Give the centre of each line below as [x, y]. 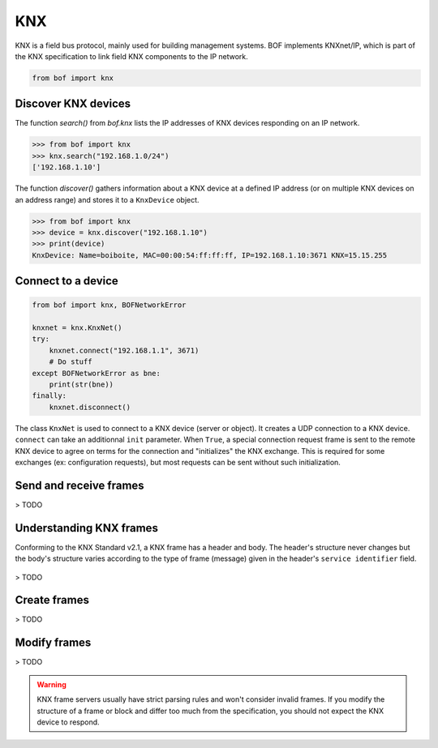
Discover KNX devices [73, 104]
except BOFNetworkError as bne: [97, 373]
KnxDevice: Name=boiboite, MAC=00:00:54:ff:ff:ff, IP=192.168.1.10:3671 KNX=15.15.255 [210, 255]
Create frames [52, 600]
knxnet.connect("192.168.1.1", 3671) [124, 350]
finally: [49, 396]
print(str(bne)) [81, 385]
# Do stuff [71, 362]
